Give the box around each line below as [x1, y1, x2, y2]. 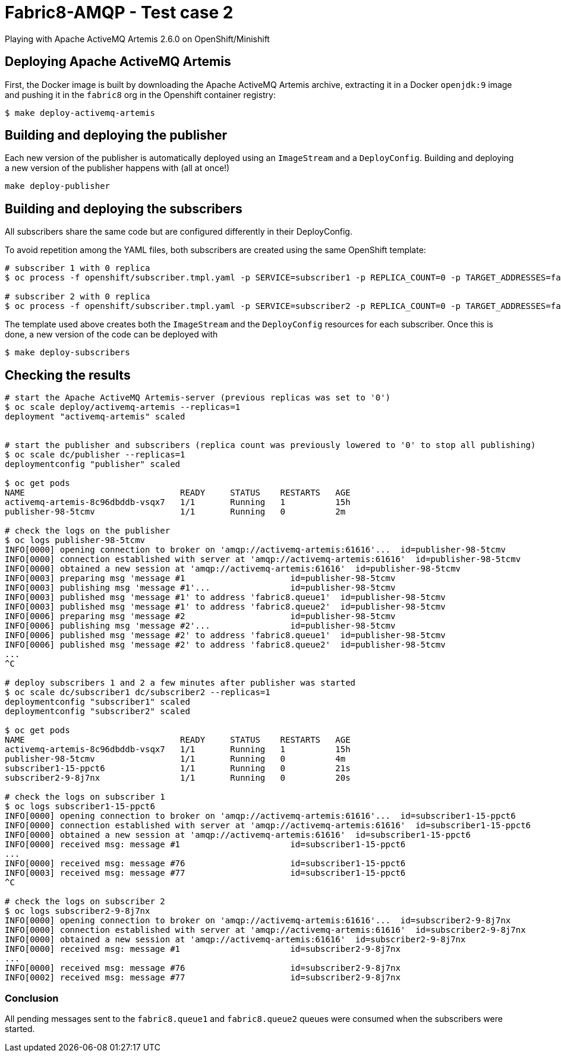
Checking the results [5, 367, 131, 383]
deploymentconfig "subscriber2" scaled [5, 706, 190, 717]
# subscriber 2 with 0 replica [5, 292, 150, 302]
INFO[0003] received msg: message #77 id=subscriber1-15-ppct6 [5, 868, 406, 878]
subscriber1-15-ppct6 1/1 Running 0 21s [5, 763, 351, 774]
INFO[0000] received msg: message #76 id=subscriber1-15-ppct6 [5, 859, 406, 869]
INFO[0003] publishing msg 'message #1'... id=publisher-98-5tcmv [5, 583, 396, 593]
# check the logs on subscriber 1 [5, 792, 165, 802]
